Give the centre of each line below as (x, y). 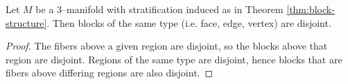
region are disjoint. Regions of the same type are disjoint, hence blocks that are (174, 59)
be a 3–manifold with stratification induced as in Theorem (159, 9)
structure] (26, 22)
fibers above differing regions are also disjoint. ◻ (110, 73)
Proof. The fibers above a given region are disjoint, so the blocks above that (167, 46)
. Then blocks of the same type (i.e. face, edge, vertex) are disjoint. (189, 22)
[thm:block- (311, 9)
